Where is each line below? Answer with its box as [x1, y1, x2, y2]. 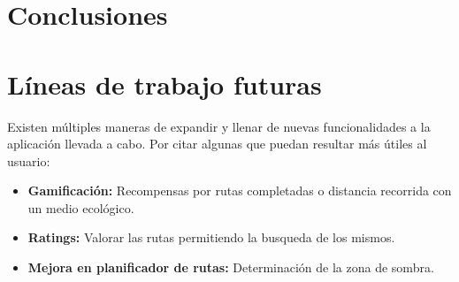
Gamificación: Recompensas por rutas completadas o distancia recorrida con [27, 181, 452, 200]
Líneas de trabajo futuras [7, 65, 322, 102]
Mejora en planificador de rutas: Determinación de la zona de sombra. [27, 258, 434, 277]
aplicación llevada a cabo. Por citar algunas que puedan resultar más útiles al [7, 134, 427, 153]
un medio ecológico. [27, 198, 134, 217]
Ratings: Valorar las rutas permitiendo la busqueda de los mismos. [27, 228, 395, 247]
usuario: [7, 151, 50, 170]
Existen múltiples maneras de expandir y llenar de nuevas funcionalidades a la [7, 117, 431, 135]
